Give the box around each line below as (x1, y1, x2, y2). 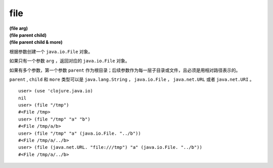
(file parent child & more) (9, 39, 63, 45)
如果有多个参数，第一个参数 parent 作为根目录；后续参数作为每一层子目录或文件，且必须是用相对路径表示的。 (9, 67, 241, 73)
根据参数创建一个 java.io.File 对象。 (9, 48, 93, 54)
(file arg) (9, 25, 28, 31)
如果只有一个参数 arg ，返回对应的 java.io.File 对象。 (9, 58, 130, 64)
